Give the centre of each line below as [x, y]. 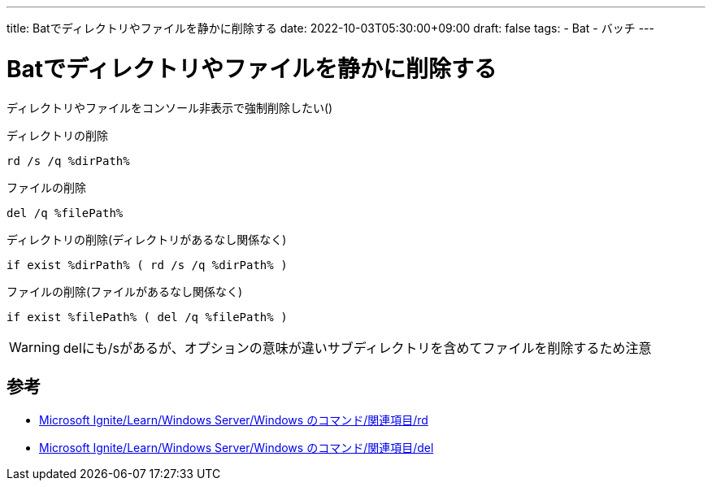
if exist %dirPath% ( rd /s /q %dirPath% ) [147, 265]
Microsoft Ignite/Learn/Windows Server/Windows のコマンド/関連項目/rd [234, 420]
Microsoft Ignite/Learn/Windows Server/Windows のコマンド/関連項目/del [237, 448]
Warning [35, 347]
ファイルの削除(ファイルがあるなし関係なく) [125, 291]
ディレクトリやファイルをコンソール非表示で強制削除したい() [170, 107]
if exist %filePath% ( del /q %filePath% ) [147, 317]
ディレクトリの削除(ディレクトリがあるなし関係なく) [147, 239]
